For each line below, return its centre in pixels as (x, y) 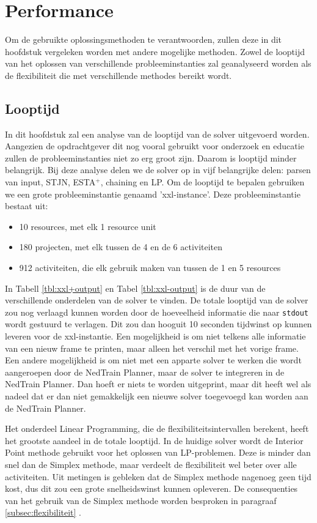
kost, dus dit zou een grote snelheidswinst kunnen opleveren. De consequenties (151, 488)
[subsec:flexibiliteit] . (43, 512)
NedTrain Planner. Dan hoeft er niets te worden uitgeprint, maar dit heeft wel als (158, 384)
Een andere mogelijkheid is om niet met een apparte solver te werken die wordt (153, 360)
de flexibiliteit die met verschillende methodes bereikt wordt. (118, 75)
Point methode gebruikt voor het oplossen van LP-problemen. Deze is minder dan (158, 452)
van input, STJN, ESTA (50, 182)
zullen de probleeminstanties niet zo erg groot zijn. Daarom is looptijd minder (151, 158)
